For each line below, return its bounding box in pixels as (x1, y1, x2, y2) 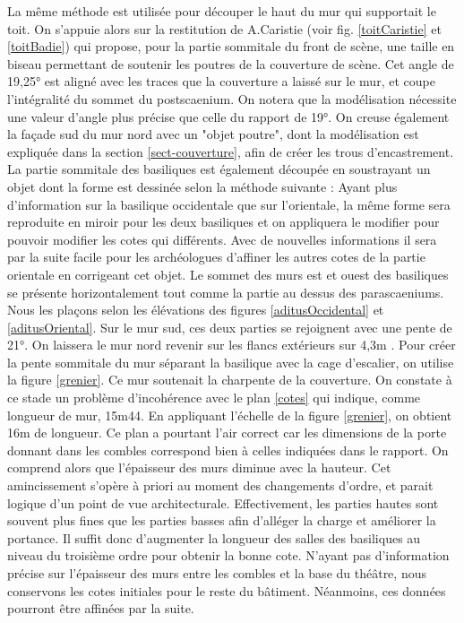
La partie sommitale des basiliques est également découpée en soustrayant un (7, 160, 431, 178)
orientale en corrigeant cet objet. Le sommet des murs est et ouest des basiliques (7, 264, 449, 283)
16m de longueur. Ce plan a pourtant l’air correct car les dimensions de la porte (7, 423, 447, 442)
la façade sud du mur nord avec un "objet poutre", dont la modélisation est (7, 125, 419, 143)
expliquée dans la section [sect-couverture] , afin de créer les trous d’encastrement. (7, 142, 454, 160)
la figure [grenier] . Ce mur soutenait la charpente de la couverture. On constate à (7, 370, 452, 389)
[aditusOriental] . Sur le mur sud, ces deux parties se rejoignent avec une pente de (7, 317, 452, 336)
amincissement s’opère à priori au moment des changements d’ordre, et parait (7, 476, 434, 495)
